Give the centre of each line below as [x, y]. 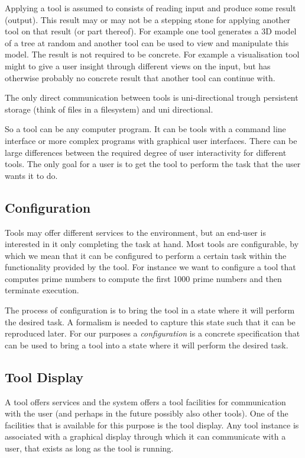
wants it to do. [31, 175]
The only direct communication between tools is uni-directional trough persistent [152, 97]
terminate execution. [42, 290]
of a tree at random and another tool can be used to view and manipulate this [147, 42]
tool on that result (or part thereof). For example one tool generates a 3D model [151, 31]
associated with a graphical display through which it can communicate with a [145, 436]
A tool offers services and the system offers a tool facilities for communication [145, 401]
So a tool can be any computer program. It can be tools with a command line [145, 129]
